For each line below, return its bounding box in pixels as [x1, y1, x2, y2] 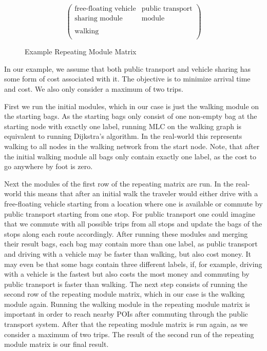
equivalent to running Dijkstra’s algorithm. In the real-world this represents [4, 131, 242, 141]
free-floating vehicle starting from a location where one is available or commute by [4, 198, 263, 209]
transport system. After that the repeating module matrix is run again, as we [4, 319, 248, 329]
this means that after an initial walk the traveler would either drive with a [24, 188, 258, 199]
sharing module [74, 15, 123, 23]
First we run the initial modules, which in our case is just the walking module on [4, 100, 259, 111]
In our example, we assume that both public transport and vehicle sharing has [4, 63, 251, 74]
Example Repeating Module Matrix [25, 46, 137, 57]
